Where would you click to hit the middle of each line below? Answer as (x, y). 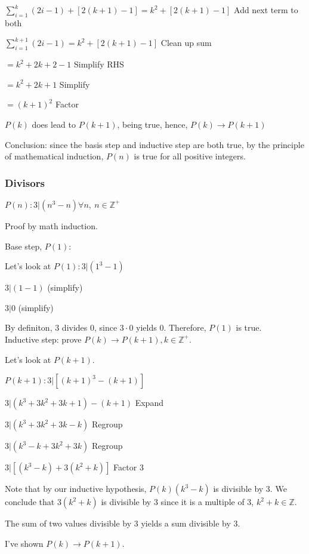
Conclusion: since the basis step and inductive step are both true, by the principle (154, 144)
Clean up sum (186, 43)
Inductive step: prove (43, 339)
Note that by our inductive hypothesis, (76, 489)
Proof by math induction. (51, 225)
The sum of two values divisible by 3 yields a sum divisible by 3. (123, 523)
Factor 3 (129, 467)
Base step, (24, 246)
